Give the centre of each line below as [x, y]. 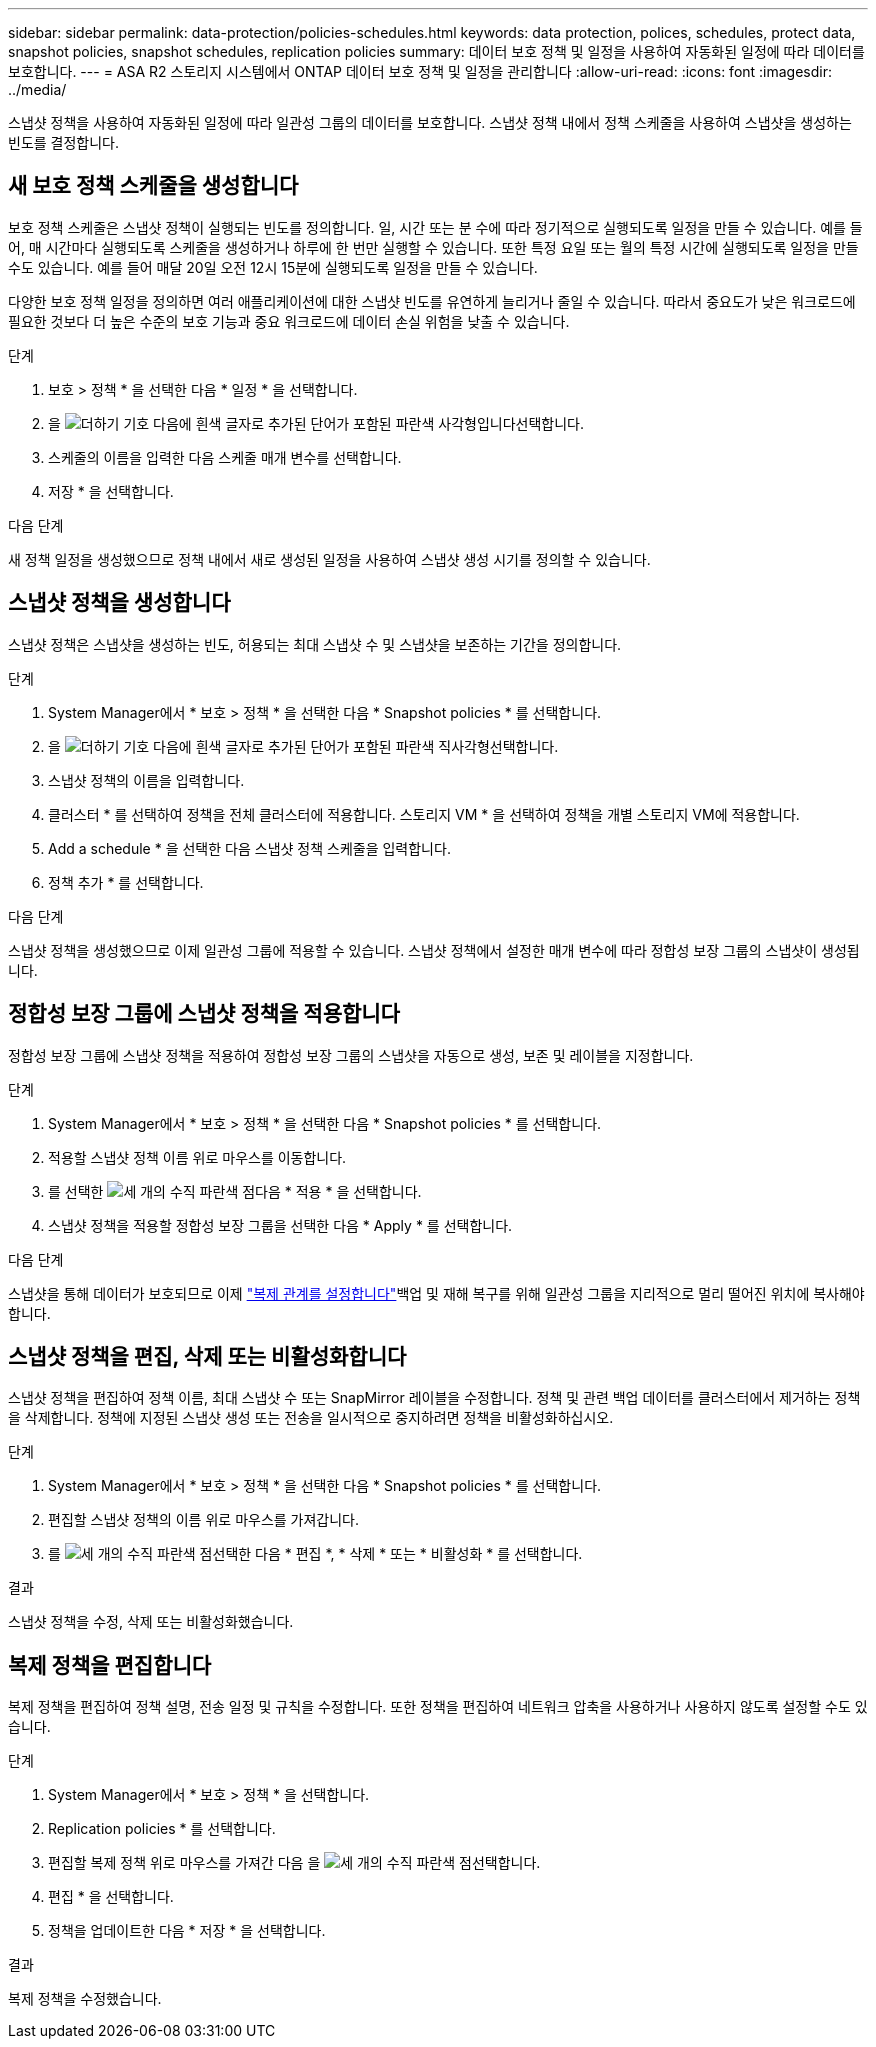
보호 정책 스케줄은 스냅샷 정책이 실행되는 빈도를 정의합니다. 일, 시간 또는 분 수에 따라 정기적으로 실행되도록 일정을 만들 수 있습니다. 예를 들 [435, 227]
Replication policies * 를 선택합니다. [162, 1829]
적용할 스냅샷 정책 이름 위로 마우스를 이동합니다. [197, 1157]
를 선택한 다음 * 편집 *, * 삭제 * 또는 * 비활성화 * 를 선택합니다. [315, 1554]
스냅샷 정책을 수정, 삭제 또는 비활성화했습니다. [151, 1622]
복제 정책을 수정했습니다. [85, 1999]
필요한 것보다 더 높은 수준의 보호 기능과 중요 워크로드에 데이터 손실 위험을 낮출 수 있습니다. [289, 321]
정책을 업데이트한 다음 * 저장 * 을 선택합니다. [187, 1931]
